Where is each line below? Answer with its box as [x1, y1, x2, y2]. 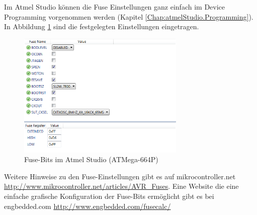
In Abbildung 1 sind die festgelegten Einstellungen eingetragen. [4, 21, 199, 32]
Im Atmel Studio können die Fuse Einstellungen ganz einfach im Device [4, 2, 225, 12]
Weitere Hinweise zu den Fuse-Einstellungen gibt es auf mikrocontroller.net [4, 171, 236, 181]
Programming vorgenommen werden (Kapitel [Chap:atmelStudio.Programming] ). [4, 11, 253, 22]
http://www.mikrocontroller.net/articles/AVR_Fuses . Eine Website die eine [4, 181, 239, 191]
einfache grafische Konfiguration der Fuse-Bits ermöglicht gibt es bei [4, 191, 214, 201]
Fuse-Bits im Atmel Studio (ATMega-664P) [24, 154, 158, 165]
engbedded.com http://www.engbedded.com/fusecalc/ [4, 200, 171, 211]
